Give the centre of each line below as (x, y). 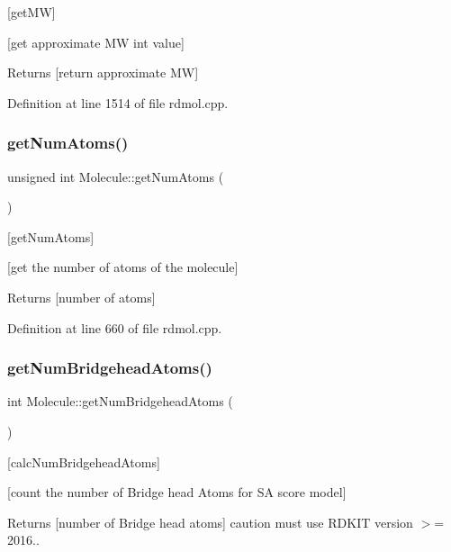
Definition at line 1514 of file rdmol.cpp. (118, 102)
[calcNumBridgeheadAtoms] (84, 462)
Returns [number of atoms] (81, 297)
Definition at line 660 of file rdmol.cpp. (115, 327)
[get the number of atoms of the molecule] (123, 267)
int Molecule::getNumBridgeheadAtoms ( (120, 401)
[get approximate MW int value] (96, 42)
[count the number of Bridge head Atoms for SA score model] (177, 492)
